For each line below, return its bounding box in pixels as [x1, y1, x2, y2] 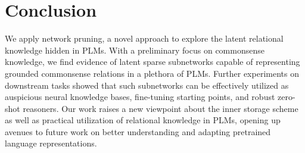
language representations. [5, 137, 97, 149]
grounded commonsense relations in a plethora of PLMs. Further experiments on [5, 67, 299, 79]
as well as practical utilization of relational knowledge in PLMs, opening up [5, 114, 281, 126]
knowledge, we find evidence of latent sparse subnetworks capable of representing [5, 55, 300, 68]
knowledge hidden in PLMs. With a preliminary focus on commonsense [5, 43, 264, 56]
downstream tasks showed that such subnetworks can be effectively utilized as [5, 79, 289, 91]
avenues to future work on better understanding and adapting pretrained [5, 125, 271, 138]
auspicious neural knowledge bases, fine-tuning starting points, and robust [5, 90, 275, 103]
